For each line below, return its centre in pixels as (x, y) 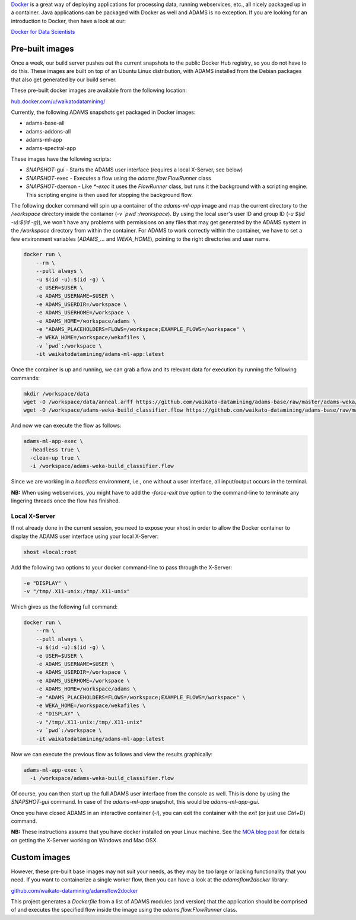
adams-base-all (45, 123)
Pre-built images (42, 48)
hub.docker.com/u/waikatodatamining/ (58, 101)
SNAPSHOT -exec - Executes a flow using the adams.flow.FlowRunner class (118, 178)
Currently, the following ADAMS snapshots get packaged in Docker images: (103, 112)
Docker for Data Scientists (43, 32)
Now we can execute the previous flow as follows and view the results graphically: (112, 754)
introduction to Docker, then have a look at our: (69, 21)
